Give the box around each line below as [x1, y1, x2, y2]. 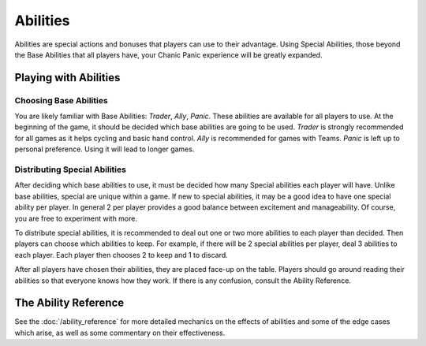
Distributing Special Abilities [14, 164, 126, 175]
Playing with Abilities [14, 71, 121, 84]
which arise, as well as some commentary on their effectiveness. [14, 328, 226, 337]
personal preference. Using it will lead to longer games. [14, 144, 195, 154]
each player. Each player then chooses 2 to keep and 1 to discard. [14, 250, 228, 259]
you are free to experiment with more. [14, 214, 138, 223]
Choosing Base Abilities [14, 95, 108, 106]
